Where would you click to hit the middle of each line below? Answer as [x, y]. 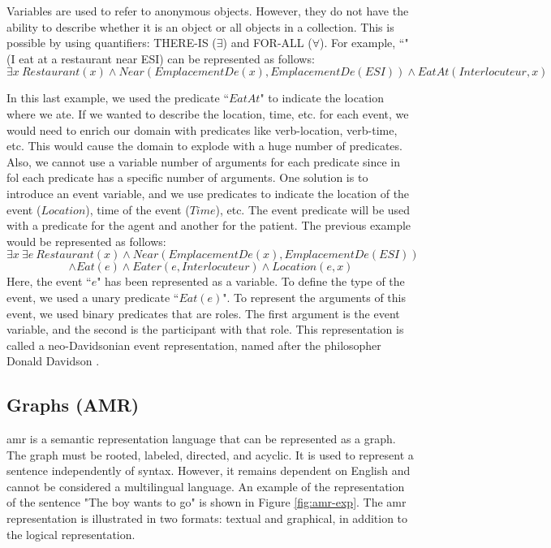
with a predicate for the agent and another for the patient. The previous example [209, 225]
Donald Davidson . [53, 361]
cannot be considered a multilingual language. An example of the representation [206, 486]
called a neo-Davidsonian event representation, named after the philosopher [194, 345]
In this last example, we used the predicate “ [118, 98]
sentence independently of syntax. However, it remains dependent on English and [209, 470]
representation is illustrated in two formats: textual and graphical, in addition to [207, 518]
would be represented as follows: [86, 241]
